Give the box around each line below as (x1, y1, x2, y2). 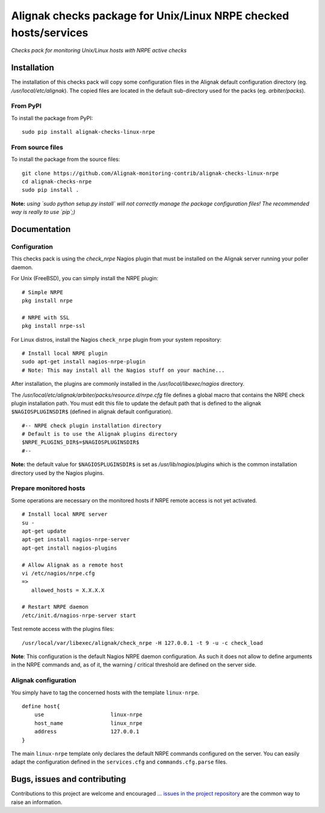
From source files (11, 143, 63, 151)
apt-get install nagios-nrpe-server (22, 536, 130, 543)
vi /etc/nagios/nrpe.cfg (22, 570, 95, 577)
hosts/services (11, 26, 88, 39)
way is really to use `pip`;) (11, 209, 75, 216)
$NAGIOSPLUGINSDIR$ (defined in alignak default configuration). (11, 408, 173, 415)
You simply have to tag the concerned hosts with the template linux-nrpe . (11, 689, 200, 696)
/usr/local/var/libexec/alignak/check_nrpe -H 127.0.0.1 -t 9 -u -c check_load (22, 639, 263, 646)
